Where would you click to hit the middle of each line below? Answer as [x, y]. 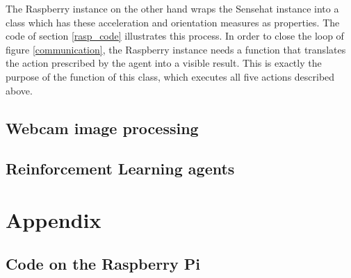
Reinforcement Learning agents [120, 169]
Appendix [54, 219]
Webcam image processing [102, 128]
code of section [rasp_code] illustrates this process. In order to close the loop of [175, 36]
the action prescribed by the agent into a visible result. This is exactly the [164, 63]
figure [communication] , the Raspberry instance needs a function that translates [176, 49]
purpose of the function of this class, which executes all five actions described [170, 76]
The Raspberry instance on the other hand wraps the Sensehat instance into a [172, 8]
